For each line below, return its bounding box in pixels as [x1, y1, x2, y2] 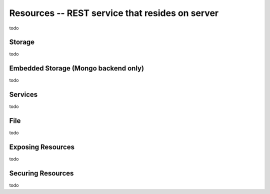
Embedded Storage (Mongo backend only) [9, 64, 144, 72]
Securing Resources [9, 169, 74, 177]
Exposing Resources [9, 142, 75, 151]
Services [9, 90, 38, 99]
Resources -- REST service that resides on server [9, 7, 219, 18]
